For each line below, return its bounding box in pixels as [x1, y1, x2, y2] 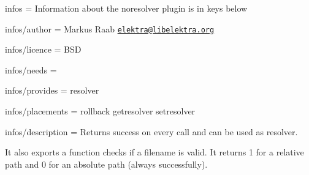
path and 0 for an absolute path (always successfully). [5, 157, 208, 170]
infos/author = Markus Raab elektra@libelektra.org [5, 22, 215, 35]
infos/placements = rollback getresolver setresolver [5, 105, 196, 117]
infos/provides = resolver [5, 84, 99, 97]
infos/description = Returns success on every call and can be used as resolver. [5, 125, 298, 138]
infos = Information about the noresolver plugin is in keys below [5, 2, 248, 14]
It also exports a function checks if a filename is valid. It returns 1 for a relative [5, 146, 304, 158]
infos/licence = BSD [5, 43, 82, 56]
